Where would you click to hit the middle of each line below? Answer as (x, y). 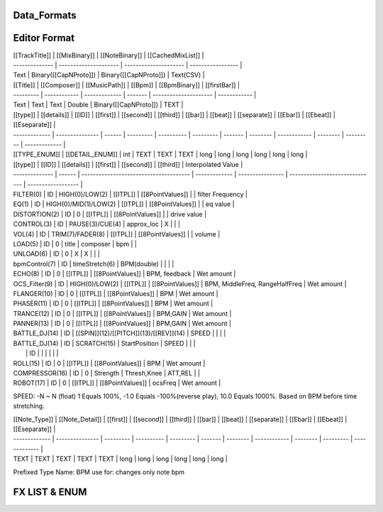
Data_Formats (45, 15)
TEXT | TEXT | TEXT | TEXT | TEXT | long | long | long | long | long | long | (121, 459)
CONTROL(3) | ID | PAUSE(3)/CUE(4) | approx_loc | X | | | (97, 224)
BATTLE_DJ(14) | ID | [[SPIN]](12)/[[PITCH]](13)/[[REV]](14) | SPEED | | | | (120, 333)
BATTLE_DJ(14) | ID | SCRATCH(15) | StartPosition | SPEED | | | (104, 343)
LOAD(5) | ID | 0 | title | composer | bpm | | (75, 244)
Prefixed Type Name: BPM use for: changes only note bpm (99, 472)
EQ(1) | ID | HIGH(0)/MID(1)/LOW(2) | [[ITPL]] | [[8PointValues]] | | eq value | (124, 204)
